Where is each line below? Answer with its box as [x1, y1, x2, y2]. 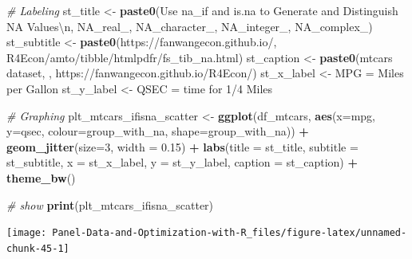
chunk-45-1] [6, 242, 69, 254]
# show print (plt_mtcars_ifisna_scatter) [6, 196, 214, 213]
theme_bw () [6, 169, 76, 186]
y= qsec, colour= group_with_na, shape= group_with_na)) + [6, 123, 309, 139]
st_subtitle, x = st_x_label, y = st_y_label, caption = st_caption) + [6, 154, 358, 171]
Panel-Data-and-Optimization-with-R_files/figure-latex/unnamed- [52, 227, 407, 239]
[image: [6, 227, 47, 239]
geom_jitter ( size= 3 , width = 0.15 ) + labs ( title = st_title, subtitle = [6, 138, 359, 155]
